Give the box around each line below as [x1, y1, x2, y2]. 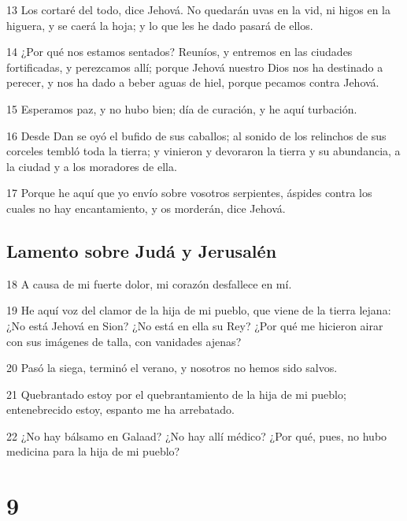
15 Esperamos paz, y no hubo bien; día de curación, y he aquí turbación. [6, 100, 357, 117]
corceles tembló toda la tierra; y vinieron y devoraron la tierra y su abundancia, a [6, 143, 401, 159]
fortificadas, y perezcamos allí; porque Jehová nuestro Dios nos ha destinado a [6, 58, 383, 75]
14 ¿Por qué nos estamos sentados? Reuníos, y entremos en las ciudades [6, 43, 353, 60]
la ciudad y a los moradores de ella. [6, 158, 177, 174]
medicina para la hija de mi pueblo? [6, 443, 180, 460]
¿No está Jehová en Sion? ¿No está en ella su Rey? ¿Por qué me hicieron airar [6, 317, 383, 333]
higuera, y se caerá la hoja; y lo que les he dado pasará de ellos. [6, 17, 313, 33]
